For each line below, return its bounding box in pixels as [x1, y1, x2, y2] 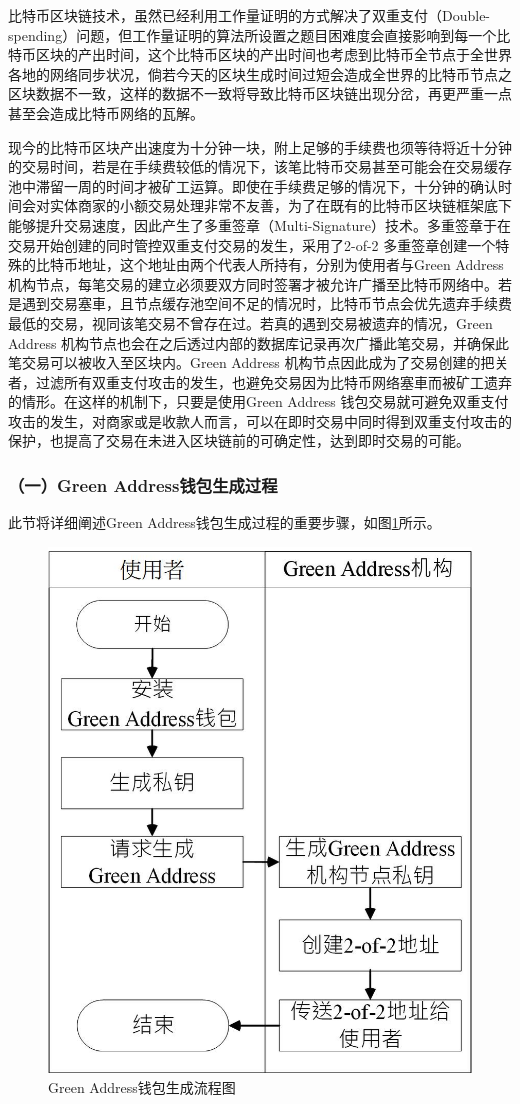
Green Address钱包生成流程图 [48, 1077, 236, 1098]
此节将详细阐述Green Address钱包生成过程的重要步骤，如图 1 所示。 [8, 512, 441, 533]
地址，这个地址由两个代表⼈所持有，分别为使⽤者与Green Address [77, 254, 504, 275]
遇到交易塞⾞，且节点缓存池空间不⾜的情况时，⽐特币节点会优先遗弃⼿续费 [21, 293, 512, 314]
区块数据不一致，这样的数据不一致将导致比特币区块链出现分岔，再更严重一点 [8, 83, 512, 104]
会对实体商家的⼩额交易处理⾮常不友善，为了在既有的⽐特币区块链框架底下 [21, 195, 512, 216]
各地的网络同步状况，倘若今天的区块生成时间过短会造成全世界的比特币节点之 [8, 63, 512, 84]
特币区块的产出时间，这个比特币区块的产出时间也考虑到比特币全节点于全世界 [8, 44, 512, 65]
